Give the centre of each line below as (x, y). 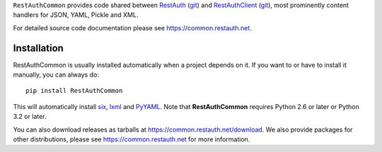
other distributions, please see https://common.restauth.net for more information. (132, 139)
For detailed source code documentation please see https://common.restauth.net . (133, 27)
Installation (38, 48)
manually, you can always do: (56, 75)
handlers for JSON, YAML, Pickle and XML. (76, 15)
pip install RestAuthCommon (74, 91)
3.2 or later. (30, 117)
